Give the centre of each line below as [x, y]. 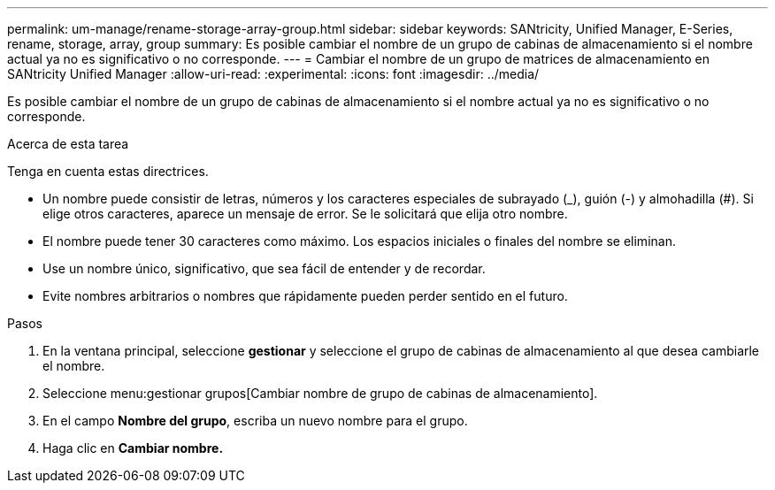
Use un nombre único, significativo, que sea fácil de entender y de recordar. [264, 268]
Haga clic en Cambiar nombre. [133, 448]
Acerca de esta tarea [68, 144]
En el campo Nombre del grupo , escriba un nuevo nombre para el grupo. [255, 421]
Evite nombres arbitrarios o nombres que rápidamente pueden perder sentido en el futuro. [305, 296]
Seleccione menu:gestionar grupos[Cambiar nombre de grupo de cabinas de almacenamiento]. [320, 393]
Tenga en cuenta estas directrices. [108, 171]
